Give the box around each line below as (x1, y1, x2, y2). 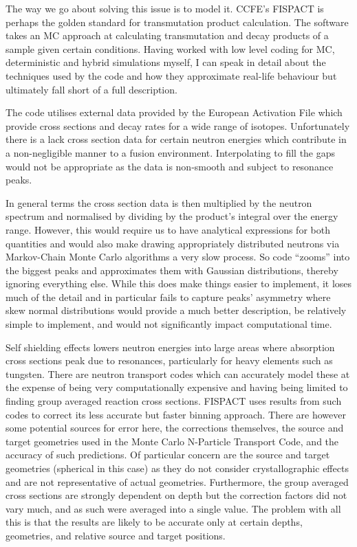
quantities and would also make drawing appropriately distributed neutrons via (6, 236, 340, 250)
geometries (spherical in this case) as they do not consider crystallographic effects (6, 461, 349, 475)
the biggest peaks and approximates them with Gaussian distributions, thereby (6, 263, 338, 277)
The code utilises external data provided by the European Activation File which (6, 105, 343, 120)
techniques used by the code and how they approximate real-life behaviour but (6, 68, 337, 82)
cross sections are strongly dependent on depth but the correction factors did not (6, 488, 347, 502)
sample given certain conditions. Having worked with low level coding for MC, (6, 41, 335, 56)
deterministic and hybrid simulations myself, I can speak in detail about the (6, 55, 326, 69)
